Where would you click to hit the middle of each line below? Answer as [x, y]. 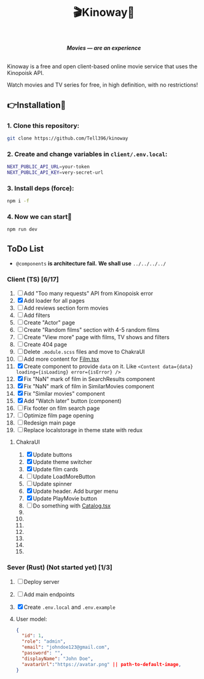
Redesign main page [50, 423]
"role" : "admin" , [44, 642]
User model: [31, 619]
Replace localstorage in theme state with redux [83, 430]
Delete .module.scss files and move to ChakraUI [84, 352]
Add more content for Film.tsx [61, 359]
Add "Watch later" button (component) [73, 401]
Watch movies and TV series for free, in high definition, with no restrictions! [103, 85]
